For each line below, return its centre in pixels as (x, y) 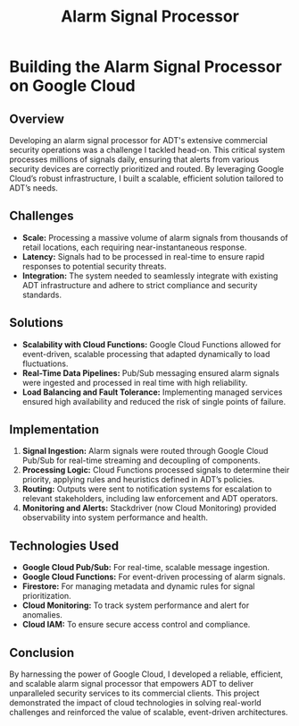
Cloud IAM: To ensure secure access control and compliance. (136, 625)
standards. (42, 295)
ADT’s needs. (33, 188)
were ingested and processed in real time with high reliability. (135, 382)
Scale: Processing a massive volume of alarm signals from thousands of (155, 237)
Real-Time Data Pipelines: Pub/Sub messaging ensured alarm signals (150, 372)
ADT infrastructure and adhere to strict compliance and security (140, 285)
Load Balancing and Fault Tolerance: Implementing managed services (152, 392)
